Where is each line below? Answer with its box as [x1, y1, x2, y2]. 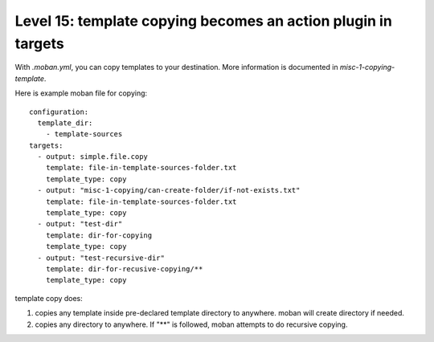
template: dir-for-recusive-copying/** [45, 264, 203, 273]
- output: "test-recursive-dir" [37, 253, 165, 263]
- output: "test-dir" [37, 219, 123, 229]
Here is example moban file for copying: [14, 88, 148, 98]
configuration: [29, 107, 89, 116]
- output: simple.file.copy [37, 153, 149, 161]
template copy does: [14, 293, 84, 303]
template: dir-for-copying [45, 230, 153, 240]
